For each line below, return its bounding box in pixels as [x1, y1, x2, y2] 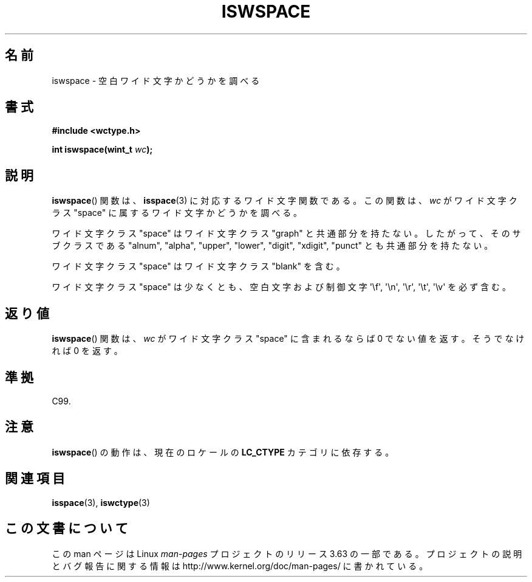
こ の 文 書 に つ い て [5, 521, 128, 536]
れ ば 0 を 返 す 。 [52, 345, 123, 356]
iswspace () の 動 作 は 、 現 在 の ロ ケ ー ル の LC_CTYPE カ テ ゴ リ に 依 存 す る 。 [52, 446, 394, 457]
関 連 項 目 [5, 471, 65, 487]
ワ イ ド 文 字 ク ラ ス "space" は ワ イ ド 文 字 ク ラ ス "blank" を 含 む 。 [52, 261, 345, 272]
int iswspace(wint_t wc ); [52, 144, 153, 155]
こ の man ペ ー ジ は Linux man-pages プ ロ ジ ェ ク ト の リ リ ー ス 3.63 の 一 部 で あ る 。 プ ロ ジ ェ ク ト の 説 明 [52, 548, 522, 559]
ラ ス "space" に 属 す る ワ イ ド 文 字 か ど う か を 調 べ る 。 [52, 207, 302, 218]
